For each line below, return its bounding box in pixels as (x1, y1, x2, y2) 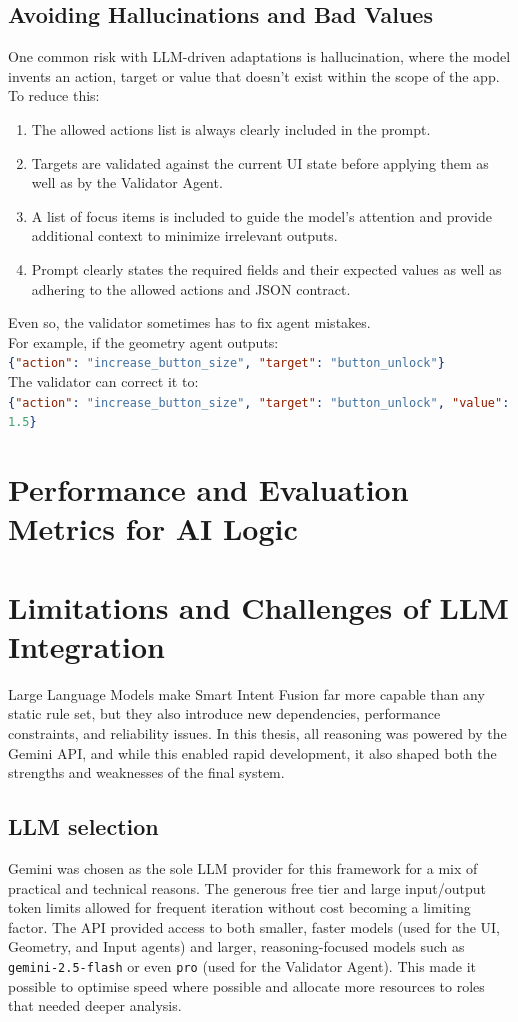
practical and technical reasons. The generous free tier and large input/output (8, 877, 487, 898)
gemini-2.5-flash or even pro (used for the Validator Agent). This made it (8, 955, 477, 976)
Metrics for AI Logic (8, 508, 298, 549)
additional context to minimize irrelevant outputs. (31, 225, 338, 246)
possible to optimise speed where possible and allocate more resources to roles (8, 975, 485, 996)
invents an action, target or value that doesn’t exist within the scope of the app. (8, 65, 500, 86)
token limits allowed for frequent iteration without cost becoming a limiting (8, 897, 471, 918)
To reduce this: (8, 85, 100, 106)
